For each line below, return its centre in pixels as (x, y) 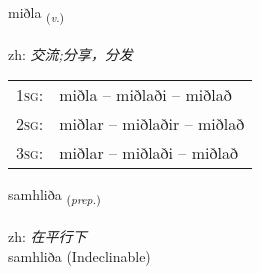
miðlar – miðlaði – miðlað (148, 153)
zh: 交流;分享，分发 (70, 53)
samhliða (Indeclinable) (79, 255)
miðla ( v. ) (36, 13)
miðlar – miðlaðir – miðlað (152, 124)
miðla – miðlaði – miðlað (145, 95)
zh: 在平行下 (47, 236)
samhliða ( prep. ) (54, 196)
